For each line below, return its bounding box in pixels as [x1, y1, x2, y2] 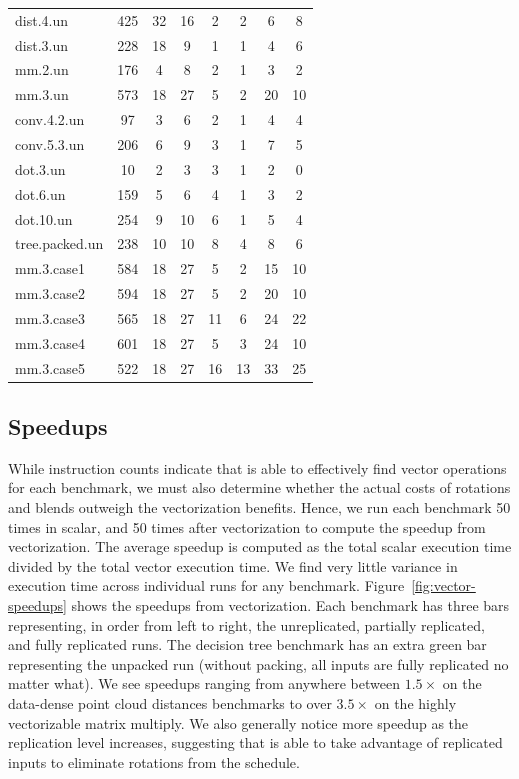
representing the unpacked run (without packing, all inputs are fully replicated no [8, 653, 509, 674]
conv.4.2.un [15, 109, 85, 130]
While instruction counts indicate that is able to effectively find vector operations [8, 457, 507, 478]
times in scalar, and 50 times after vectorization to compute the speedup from [8, 516, 486, 537]
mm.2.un [15, 59, 69, 80]
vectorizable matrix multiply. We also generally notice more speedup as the [8, 712, 469, 733]
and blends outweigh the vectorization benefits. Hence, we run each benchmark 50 [8, 497, 511, 518]
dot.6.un [15, 183, 66, 204]
